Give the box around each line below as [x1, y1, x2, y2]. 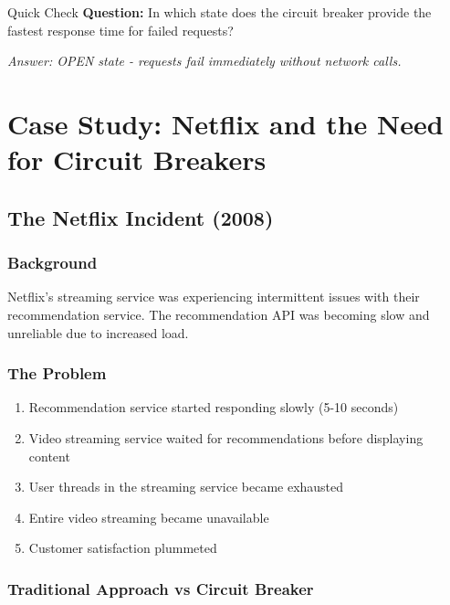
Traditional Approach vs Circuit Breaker [7, 577, 314, 600]
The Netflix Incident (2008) [7, 203, 274, 231]
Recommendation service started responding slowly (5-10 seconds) [28, 398, 399, 417]
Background [7, 251, 98, 274]
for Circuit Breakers [7, 141, 267, 178]
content [28, 446, 70, 465]
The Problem [7, 362, 107, 385]
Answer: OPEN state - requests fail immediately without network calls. [7, 51, 402, 70]
